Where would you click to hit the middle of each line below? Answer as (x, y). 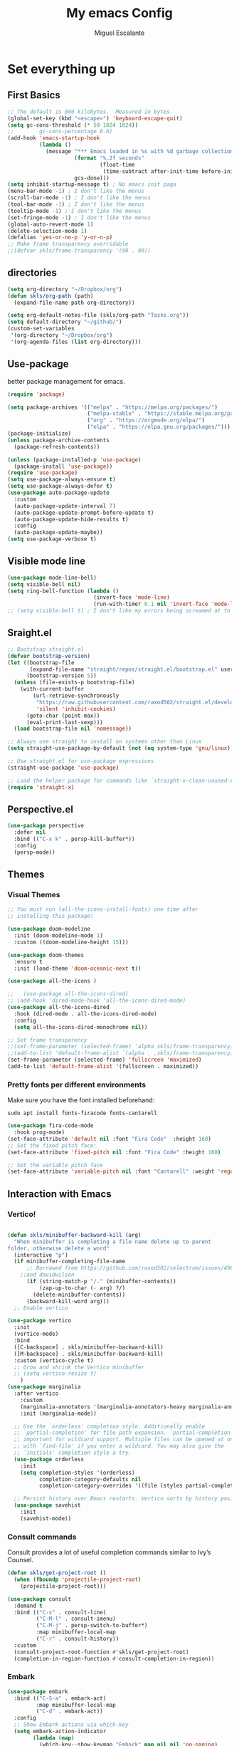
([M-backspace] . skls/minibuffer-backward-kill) (89, 1354)
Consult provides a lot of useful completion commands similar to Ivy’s (109, 1552)
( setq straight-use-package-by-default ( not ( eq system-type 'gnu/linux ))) (122, 748)
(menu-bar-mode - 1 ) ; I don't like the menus (76, 191)
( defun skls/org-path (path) (51, 296)
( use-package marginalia (44, 1387)
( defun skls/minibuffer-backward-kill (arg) (74, 1235)
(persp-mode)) (34, 852)
